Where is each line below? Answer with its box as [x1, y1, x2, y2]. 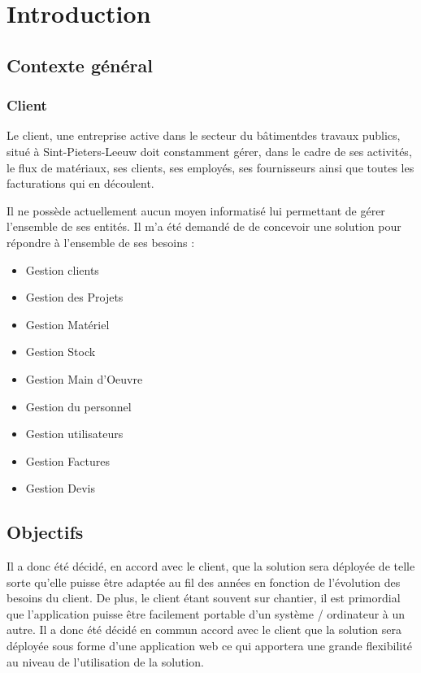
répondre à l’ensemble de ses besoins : [7, 233, 195, 250]
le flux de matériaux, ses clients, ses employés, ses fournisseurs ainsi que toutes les [7, 158, 414, 176]
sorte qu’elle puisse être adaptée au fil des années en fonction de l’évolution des [7, 573, 401, 590]
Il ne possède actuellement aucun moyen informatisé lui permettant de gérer [7, 202, 385, 219]
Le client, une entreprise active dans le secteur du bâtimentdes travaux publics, [7, 127, 401, 144]
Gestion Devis [25, 480, 96, 497]
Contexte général [7, 52, 153, 77]
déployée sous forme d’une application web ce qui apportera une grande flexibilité [7, 637, 412, 654]
